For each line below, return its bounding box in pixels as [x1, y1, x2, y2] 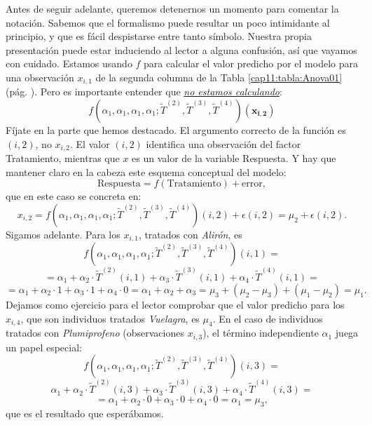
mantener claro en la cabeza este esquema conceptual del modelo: [6, 164, 287, 179]
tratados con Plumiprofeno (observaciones [6, 325, 184, 340]
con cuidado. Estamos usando [6, 56, 132, 71]
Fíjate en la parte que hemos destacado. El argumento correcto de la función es [6, 123, 346, 137]
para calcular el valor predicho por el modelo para [144, 56, 358, 71]
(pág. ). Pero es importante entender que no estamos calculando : [6, 84, 282, 99]
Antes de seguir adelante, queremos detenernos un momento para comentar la [6, 1, 339, 15]
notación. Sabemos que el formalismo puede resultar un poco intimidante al [6, 15, 330, 29]
